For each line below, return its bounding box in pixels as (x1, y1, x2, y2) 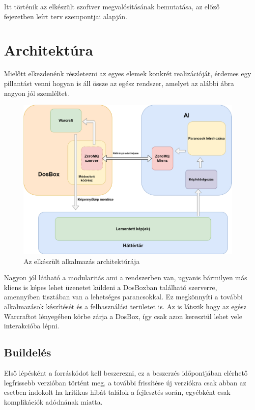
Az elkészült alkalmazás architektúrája (24, 256, 140, 266)
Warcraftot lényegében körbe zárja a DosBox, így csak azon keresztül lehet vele (4, 311, 242, 321)
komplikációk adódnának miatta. (4, 396, 103, 407)
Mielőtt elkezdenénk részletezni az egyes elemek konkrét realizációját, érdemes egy (4, 68, 252, 79)
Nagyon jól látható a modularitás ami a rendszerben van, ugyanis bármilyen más (4, 272, 247, 283)
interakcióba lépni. (4, 321, 59, 331)
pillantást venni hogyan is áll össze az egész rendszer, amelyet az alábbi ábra (4, 78, 234, 88)
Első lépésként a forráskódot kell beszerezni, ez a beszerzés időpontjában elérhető (4, 367, 248, 378)
